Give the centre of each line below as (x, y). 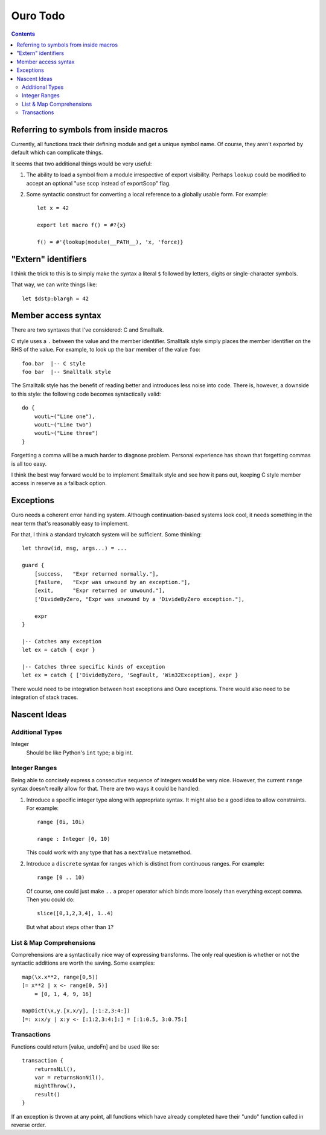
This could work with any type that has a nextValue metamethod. (109, 852)
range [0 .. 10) (61, 878)
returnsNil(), (55, 1069)
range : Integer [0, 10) (74, 839)
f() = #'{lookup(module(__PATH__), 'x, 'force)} (110, 242)
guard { (33, 565)
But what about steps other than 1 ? (70, 927)
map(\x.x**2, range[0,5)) (60, 977)
